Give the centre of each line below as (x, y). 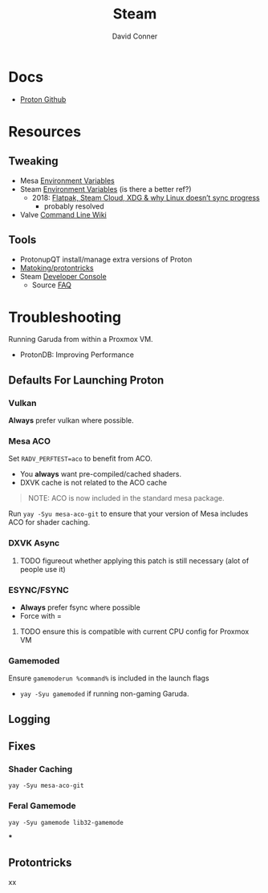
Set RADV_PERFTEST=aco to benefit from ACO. (80, 459)
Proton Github (43, 99)
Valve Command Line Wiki (63, 214)
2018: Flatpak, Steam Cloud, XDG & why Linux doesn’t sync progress (146, 197)
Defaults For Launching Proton (86, 380)
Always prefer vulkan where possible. (71, 420)
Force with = (41, 616)
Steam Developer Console (63, 276)
